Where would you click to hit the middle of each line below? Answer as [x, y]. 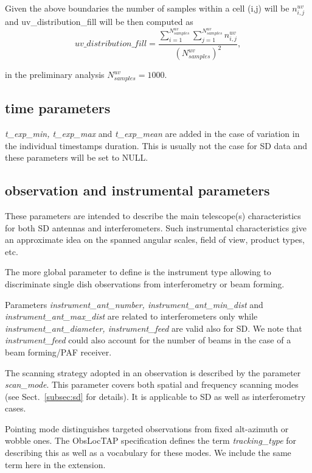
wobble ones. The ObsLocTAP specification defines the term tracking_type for [151, 440]
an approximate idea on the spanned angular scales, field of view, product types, [155, 240]
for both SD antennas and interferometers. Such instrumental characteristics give [156, 227]
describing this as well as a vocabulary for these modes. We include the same [148, 453]
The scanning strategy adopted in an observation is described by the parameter [153, 372]
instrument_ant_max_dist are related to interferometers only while [131, 316]
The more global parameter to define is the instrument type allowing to [138, 272]
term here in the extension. [55, 464]
